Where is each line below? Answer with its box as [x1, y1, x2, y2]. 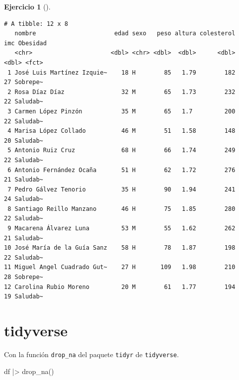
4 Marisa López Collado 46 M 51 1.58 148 [7, 127, 236, 135]
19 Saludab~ [4, 293, 43, 300]
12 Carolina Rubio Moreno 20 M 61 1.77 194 [4, 283, 236, 290]
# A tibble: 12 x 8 [4, 20, 68, 27]
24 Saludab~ [4, 195, 43, 203]
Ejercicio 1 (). [4, 1, 51, 11]
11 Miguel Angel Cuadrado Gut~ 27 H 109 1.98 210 [4, 264, 236, 271]
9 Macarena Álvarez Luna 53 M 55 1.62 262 [7, 225, 236, 232]
